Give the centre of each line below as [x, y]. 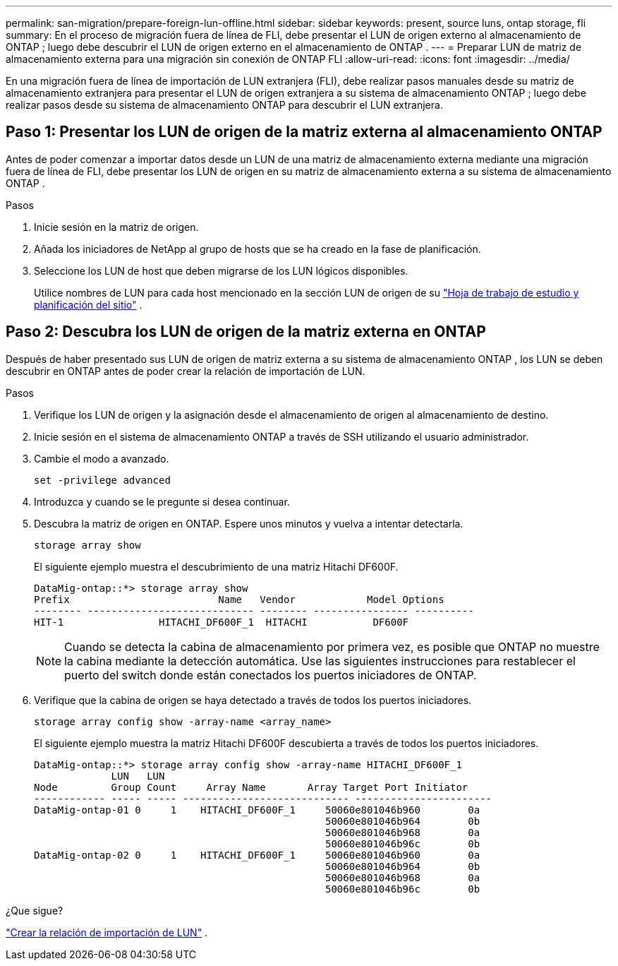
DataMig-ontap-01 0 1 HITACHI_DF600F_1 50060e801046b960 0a [257, 810]
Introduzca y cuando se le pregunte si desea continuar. [162, 501]
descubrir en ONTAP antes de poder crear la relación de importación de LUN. [186, 371]
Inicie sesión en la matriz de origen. [116, 227]
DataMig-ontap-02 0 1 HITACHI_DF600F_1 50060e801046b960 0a [257, 855]
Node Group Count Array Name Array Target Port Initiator [251, 787]
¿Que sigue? [35, 910]
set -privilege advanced [102, 480]
